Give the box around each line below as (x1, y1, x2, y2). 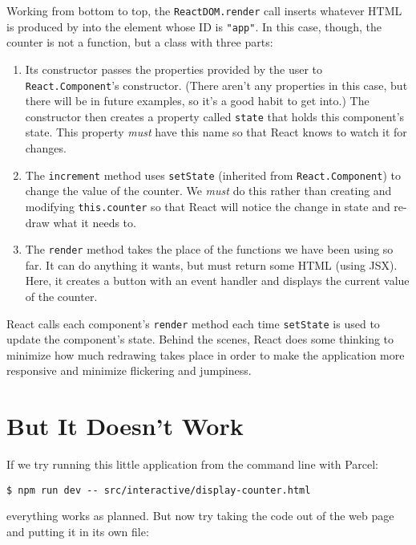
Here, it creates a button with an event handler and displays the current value (25, 272, 410, 289)
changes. (25, 140, 67, 156)
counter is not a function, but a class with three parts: (6, 34, 273, 51)
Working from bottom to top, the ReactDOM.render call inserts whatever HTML (6, 2, 402, 18)
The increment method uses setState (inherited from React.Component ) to (25, 166, 401, 183)
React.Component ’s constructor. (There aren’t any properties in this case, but (25, 76, 408, 93)
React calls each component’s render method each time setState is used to (6, 315, 380, 331)
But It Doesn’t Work (6, 409, 244, 442)
